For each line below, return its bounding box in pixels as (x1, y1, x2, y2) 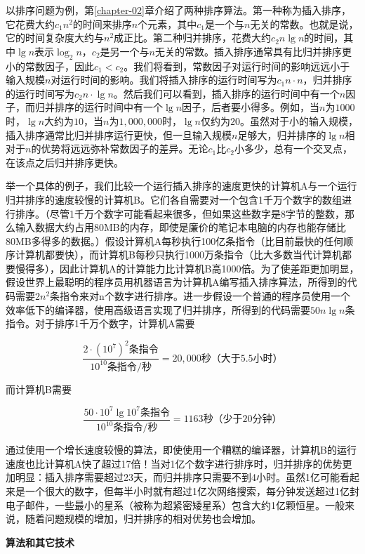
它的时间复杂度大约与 (6, 30, 104, 45)
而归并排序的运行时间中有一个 (25, 100, 163, 114)
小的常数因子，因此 (6, 58, 94, 73)
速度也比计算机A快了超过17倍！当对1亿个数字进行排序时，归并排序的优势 (6, 456, 343, 470)
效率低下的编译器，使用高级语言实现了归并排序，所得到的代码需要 (6, 302, 310, 317)
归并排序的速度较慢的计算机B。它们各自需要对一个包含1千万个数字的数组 (6, 192, 342, 206)
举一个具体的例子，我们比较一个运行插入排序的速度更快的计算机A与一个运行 (6, 178, 357, 193)
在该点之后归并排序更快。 (6, 154, 124, 169)
